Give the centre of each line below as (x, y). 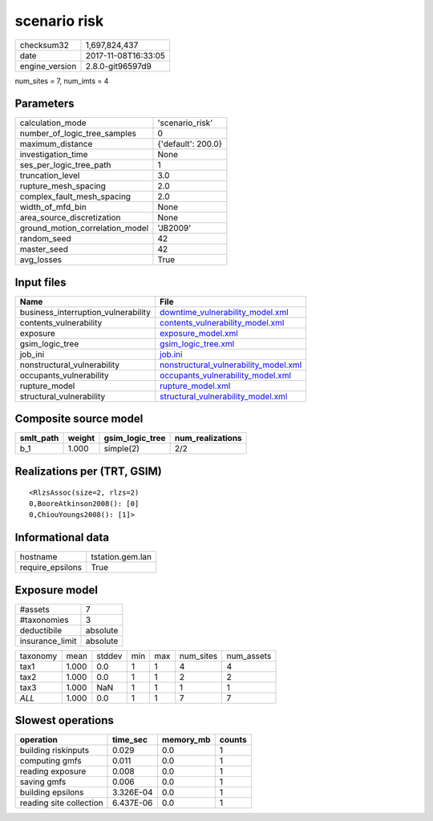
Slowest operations (64, 720)
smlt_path (39, 439)
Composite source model (79, 419)
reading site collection (61, 803)
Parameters (45, 104)
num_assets (249, 656)
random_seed (45, 239)
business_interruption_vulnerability (85, 312)
